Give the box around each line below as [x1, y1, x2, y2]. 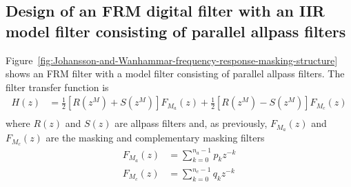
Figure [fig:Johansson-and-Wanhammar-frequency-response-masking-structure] [6, 52, 338, 67]
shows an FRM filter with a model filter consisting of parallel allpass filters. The [6, 66, 345, 81]
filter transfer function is [6, 79, 109, 94]
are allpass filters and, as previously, [114, 116, 268, 130]
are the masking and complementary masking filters [46, 130, 265, 145]
